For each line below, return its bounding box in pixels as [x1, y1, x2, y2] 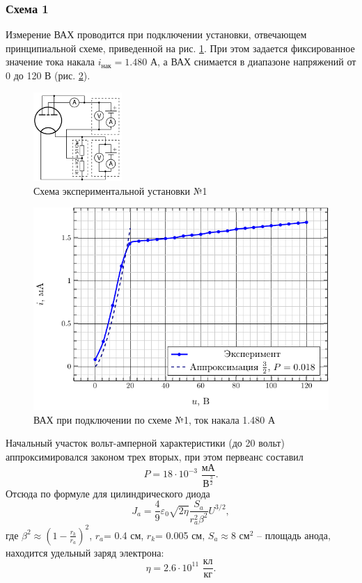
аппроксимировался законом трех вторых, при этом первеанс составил [6, 449, 304, 463]
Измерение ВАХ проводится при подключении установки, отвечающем [6, 27, 307, 42]
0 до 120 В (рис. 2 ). [6, 68, 90, 82]
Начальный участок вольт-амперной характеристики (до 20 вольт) [6, 436, 285, 450]
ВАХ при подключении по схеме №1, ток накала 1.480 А [33, 412, 276, 426]
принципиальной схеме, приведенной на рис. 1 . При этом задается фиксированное [6, 40, 355, 55]
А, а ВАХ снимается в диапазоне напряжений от [150, 54, 356, 69]
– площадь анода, [257, 527, 331, 542]
